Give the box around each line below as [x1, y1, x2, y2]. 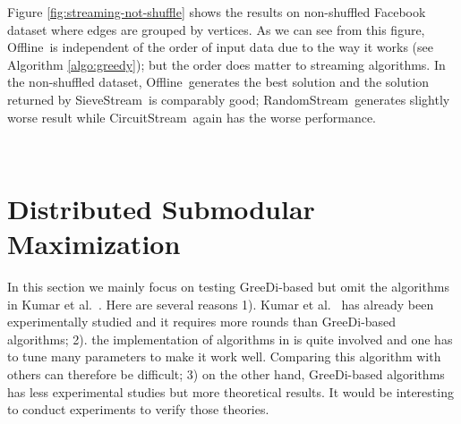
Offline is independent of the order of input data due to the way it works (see [7, 38, 433, 56]
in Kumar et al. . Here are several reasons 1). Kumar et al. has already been [7, 294, 434, 313]
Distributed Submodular [7, 190, 315, 226]
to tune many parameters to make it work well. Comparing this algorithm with [7, 347, 441, 366]
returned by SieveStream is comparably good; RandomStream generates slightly [7, 89, 450, 108]
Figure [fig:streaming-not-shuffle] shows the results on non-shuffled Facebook [7, 3, 426, 21]
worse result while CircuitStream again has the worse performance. [7, 107, 377, 126]
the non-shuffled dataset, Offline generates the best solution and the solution [7, 72, 430, 91]
